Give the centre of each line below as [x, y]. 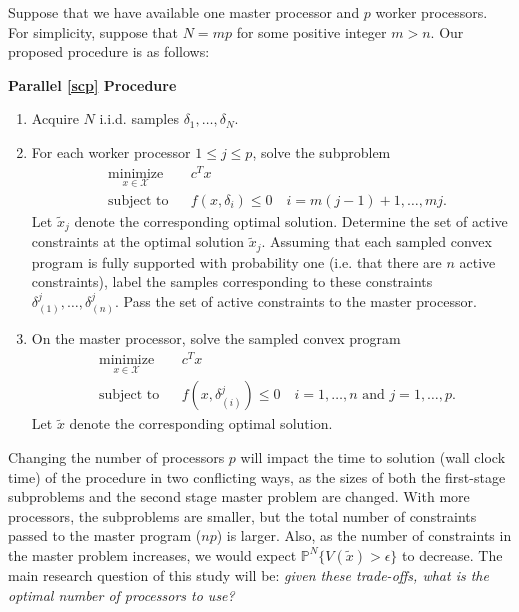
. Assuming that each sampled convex [376, 241]
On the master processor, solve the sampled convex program [216, 338]
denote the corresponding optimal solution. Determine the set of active [291, 220]
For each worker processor [111, 151]
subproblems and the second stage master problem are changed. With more [239, 496]
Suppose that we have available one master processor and [184, 12]
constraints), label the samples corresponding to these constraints [232, 281]
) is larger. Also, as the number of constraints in [364, 535]
